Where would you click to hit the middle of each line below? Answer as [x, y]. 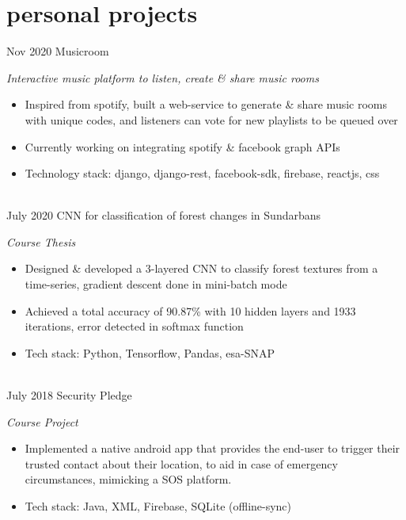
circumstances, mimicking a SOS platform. [128, 479]
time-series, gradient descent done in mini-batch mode [156, 284]
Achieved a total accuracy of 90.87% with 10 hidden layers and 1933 [190, 310]
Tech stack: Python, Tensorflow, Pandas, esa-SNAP [150, 352]
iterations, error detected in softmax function [134, 326]
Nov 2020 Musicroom [58, 51]
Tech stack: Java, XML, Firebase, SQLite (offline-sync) [158, 506]
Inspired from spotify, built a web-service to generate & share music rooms [206, 104]
